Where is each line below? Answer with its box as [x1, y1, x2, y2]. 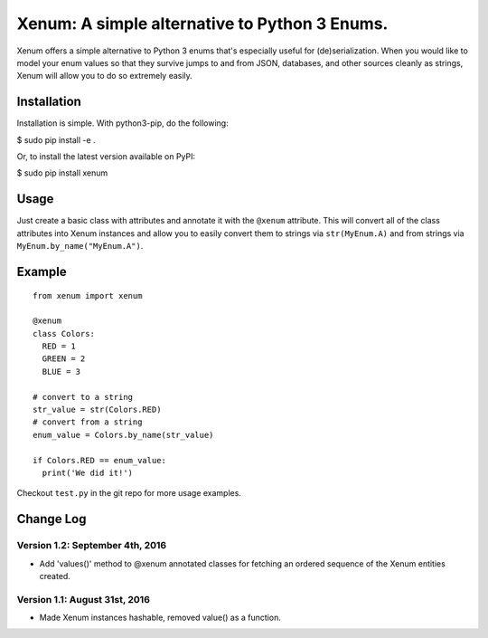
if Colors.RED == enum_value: [33, 455, 167, 465]
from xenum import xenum [33, 290, 143, 300]
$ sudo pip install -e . [16, 134, 96, 145]
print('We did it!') [42, 467, 134, 478]
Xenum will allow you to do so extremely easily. [16, 71, 193, 81]
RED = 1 [42, 341, 76, 352]
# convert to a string [33, 392, 134, 402]
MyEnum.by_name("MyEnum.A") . [16, 241, 144, 252]
